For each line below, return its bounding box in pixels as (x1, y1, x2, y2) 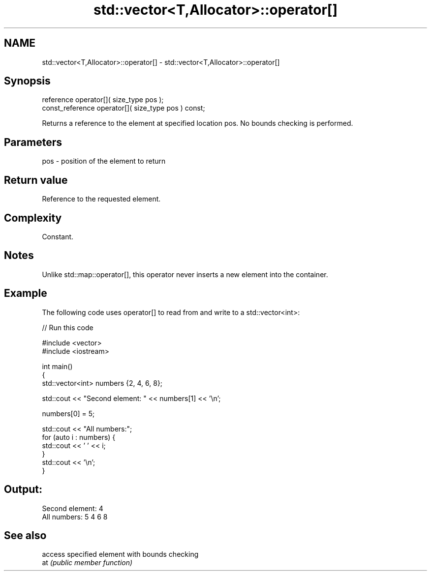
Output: (4, 483, 42, 496)
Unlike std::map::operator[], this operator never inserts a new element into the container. (42, 270, 328, 279)
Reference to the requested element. (42, 195, 161, 203)
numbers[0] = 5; (42, 409, 95, 418)
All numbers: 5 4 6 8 (42, 512, 108, 521)
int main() (42, 362, 73, 371)
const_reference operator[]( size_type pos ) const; (42, 104, 205, 113)
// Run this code (42, 323, 93, 332)
